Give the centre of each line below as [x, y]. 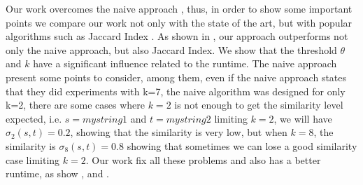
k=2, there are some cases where [76, 105]
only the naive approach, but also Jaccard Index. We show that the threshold [171, 49]
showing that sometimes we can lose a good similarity [242, 145]
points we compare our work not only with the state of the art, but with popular [179, 22]
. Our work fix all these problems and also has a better [203, 159]
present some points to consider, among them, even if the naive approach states [176, 77]
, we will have [303, 118]
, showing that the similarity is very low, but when [179, 132]
